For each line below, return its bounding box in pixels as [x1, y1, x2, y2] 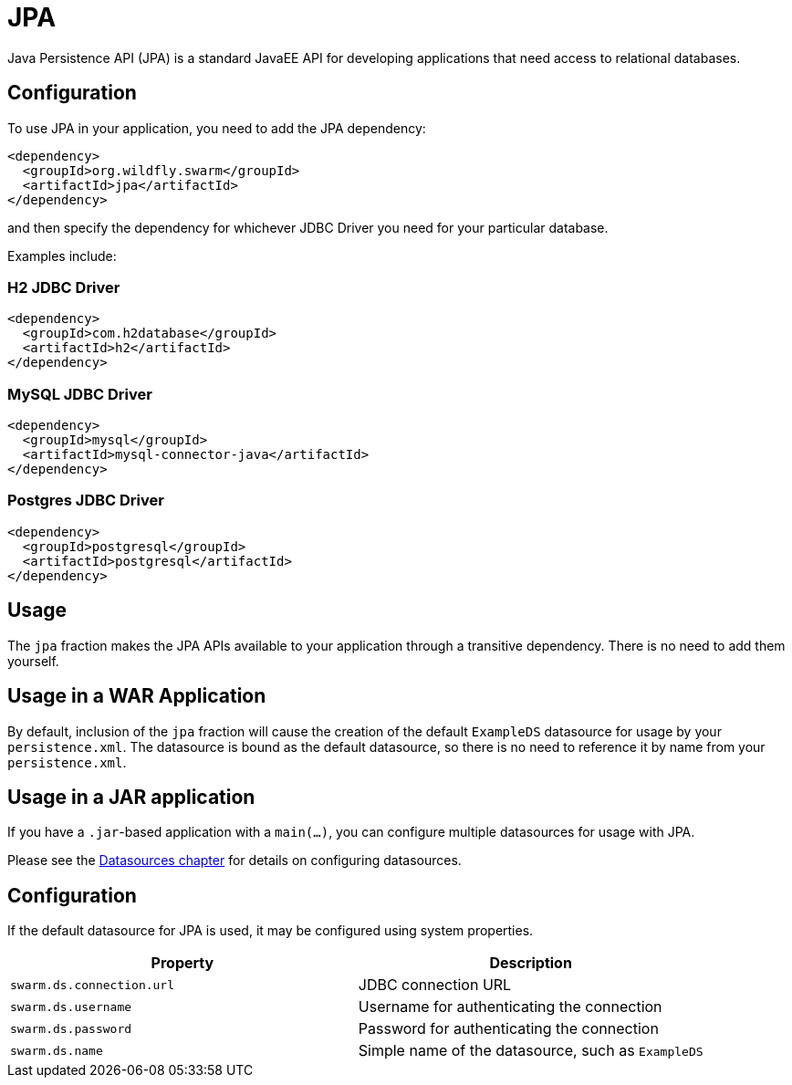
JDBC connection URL [358, 975, 512, 995]
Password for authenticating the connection [358, 1019, 659, 1038]
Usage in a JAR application [7, 785, 255, 809]
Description [489, 954, 572, 973]
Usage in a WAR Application [7, 684, 266, 708]
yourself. [7, 652, 59, 669]
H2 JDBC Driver [7, 277, 120, 297]
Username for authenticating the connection [358, 997, 662, 1017]
